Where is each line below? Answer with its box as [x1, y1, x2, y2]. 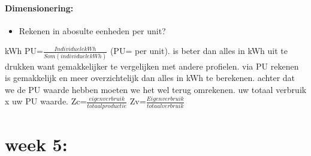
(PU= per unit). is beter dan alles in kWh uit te [110, 44, 288, 57]
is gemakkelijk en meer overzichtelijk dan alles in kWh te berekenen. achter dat [5, 71, 295, 84]
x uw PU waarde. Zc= [5, 95, 87, 107]
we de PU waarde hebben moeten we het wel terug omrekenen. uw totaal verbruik [5, 83, 307, 95]
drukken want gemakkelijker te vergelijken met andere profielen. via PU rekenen [5, 59, 299, 72]
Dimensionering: [5, 1, 74, 14]
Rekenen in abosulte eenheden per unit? [19, 24, 166, 37]
